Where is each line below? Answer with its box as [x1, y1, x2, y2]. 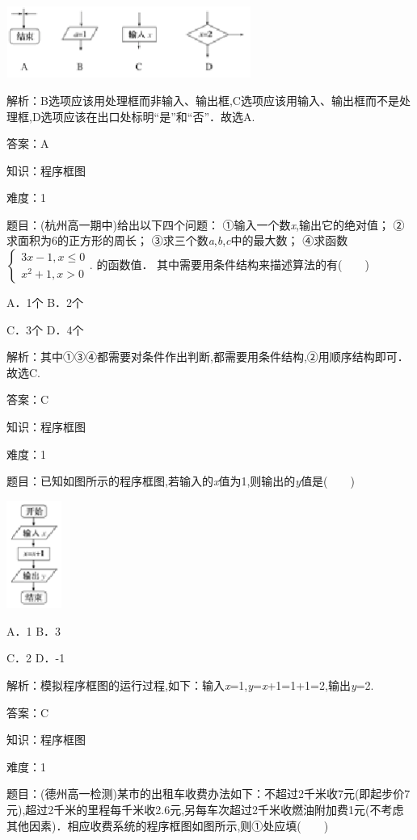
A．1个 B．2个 [6, 294, 84, 311]
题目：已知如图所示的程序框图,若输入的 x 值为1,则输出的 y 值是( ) [6, 472, 356, 489]
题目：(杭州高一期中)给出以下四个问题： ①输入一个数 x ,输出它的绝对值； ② [6, 216, 405, 233]
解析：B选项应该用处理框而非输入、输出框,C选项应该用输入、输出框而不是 [6, 91, 399, 108]
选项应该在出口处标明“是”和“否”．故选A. [40, 107, 255, 124]
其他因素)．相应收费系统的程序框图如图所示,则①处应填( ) [6, 817, 329, 834]
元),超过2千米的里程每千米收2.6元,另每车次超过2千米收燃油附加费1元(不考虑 [6, 801, 404, 817]
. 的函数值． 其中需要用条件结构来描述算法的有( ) [89, 256, 369, 273]
